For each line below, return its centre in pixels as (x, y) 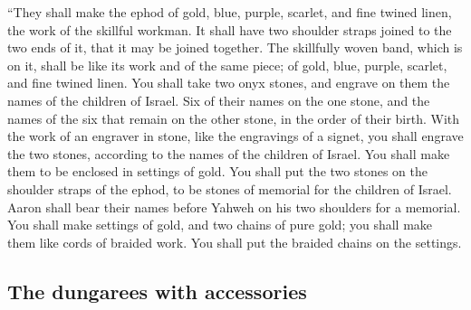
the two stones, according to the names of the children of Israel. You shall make (229, 153)
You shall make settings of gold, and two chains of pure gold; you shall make (220, 225)
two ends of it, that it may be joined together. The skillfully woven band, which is (235, 47)
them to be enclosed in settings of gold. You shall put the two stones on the (217, 171)
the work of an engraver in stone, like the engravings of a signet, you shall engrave (235, 136)
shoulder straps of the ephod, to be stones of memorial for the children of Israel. (230, 188)
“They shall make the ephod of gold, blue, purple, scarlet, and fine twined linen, (230, 12)
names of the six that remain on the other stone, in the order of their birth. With (234, 118)
